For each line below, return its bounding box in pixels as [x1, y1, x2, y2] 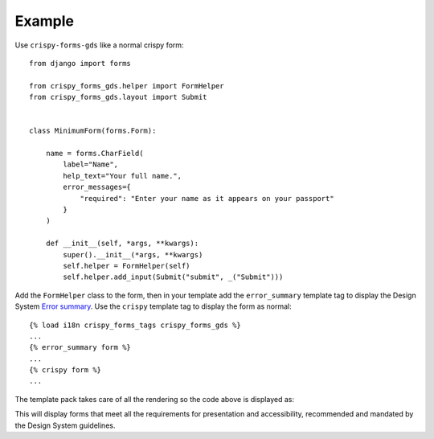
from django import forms [29, 59, 132, 68]
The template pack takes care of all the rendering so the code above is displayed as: [14, 394, 295, 404]
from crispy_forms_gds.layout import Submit [29, 92, 208, 102]
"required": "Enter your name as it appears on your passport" [80, 194, 334, 203]
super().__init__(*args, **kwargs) [63, 250, 203, 259]
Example [14, 12, 74, 30]
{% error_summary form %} [29, 343, 132, 352]
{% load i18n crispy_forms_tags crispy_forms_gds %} [29, 320, 241, 330]
